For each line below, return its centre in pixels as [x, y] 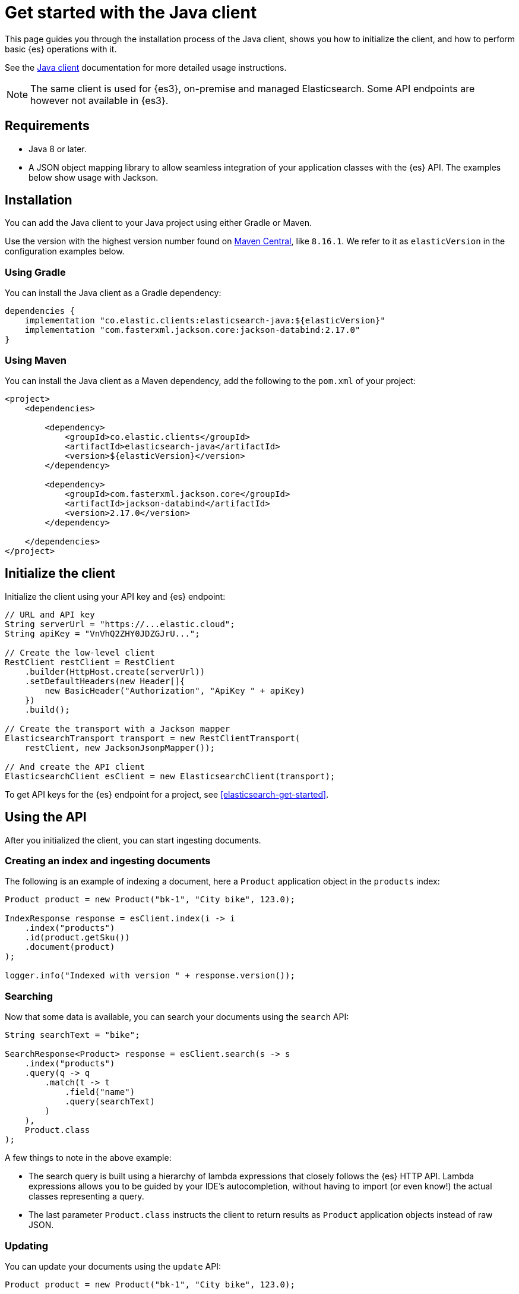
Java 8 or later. [58, 149]
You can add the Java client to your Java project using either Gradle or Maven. [158, 223]
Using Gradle [35, 272]
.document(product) [70, 947]
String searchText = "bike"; [72, 1035]
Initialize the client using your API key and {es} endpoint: [115, 596]
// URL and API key [50, 614]
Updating [27, 1246]
